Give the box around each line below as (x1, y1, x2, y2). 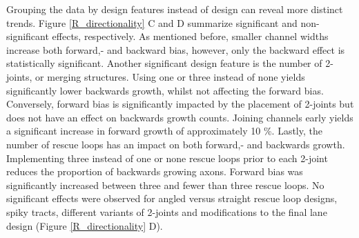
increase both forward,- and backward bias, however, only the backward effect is (6, 42, 345, 57)
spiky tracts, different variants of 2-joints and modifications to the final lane (6, 204, 327, 219)
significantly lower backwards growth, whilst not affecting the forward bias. (6, 83, 324, 97)
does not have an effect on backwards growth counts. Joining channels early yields (6, 110, 353, 124)
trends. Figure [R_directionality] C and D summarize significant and (6, 15, 298, 30)
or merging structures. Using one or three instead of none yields (35, 69, 305, 83)
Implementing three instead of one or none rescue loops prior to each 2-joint (6, 150, 328, 165)
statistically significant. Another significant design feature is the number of (6, 56, 322, 70)
